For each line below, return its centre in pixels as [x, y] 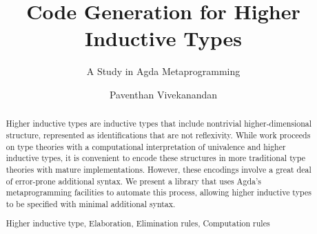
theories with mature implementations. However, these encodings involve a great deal [158, 169]
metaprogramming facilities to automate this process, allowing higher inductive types [158, 192]
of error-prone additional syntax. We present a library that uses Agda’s [133, 181]
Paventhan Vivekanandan [163, 94]
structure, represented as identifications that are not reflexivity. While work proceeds [158, 135]
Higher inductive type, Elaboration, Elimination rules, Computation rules [138, 223]
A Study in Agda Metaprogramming [163, 71]
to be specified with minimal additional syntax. [91, 203]
